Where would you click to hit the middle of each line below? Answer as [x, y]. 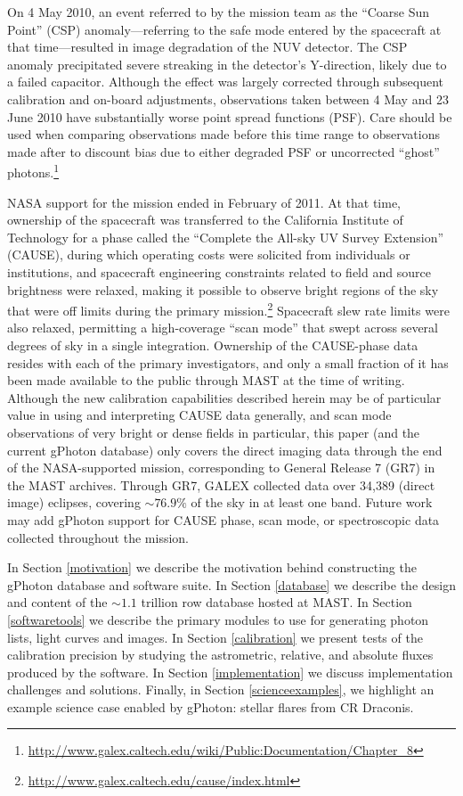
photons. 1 [33, 171]
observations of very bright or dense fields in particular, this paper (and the [214, 432]
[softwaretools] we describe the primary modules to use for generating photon [218, 619]
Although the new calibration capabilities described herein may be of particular [224, 397]
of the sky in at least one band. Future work [312, 502]
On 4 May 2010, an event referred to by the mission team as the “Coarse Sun [219, 12]
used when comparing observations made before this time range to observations [223, 134]
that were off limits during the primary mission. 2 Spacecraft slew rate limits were [228, 309]
